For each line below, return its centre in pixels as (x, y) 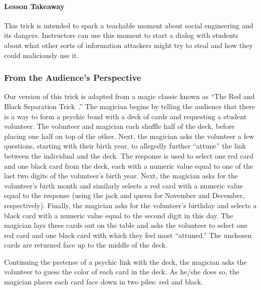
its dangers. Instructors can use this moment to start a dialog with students (121, 35)
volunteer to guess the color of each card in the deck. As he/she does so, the (122, 272)
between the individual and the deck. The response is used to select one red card (129, 155)
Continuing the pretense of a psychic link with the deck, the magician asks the (125, 261)
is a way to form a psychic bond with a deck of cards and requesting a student (125, 116)
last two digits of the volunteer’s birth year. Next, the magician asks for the (121, 176)
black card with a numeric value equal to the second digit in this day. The (119, 215)
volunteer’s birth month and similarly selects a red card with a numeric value (124, 185)
